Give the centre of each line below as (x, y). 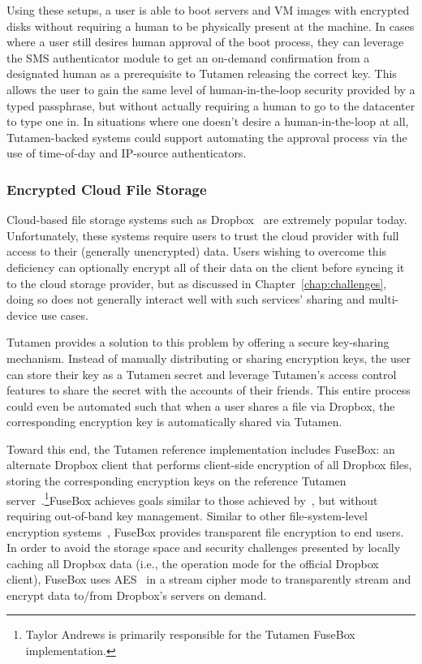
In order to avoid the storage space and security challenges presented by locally (204, 548)
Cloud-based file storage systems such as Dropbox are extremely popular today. (207, 220)
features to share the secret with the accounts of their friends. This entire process (209, 390)
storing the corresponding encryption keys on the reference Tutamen (177, 481)
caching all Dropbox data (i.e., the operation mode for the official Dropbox (193, 563)
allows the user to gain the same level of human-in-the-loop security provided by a (211, 89)
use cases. (65, 315)
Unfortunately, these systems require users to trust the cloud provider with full (203, 235)
